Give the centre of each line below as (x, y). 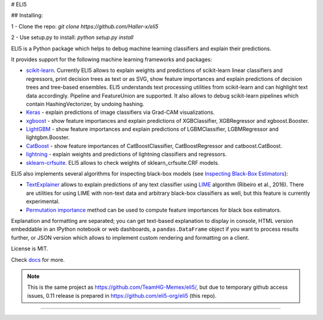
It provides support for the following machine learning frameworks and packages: (112, 59)
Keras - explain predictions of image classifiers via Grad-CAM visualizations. (121, 112)
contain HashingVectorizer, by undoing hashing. (85, 104)
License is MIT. (30, 249)
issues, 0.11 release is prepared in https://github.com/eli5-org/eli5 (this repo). (122, 295)
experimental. (43, 201)
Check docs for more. (38, 259)
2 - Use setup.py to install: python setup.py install (72, 37)
